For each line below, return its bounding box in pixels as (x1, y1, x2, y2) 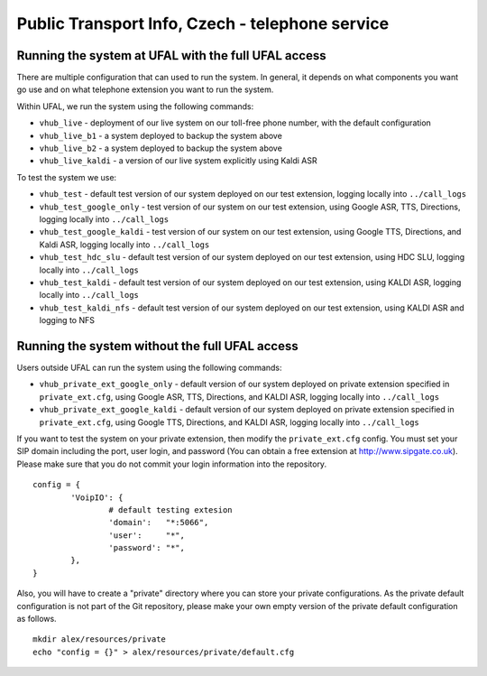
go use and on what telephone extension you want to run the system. (16, 84, 274, 95)
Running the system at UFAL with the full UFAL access (16, 48, 326, 63)
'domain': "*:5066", (108, 517, 209, 528)
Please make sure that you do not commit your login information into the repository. (16, 458, 327, 469)
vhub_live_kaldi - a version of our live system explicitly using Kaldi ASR (39, 155, 317, 166)
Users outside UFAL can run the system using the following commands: (16, 362, 283, 373)
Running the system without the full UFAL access (16, 338, 299, 354)
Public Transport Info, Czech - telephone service (16, 14, 390, 33)
